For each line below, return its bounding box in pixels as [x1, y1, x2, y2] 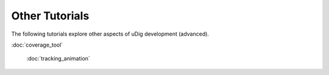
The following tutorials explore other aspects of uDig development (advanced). [11, 30, 210, 37]
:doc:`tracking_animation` [26, 55, 91, 62]
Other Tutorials [11, 9, 90, 22]
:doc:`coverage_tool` [11, 41, 63, 48]
